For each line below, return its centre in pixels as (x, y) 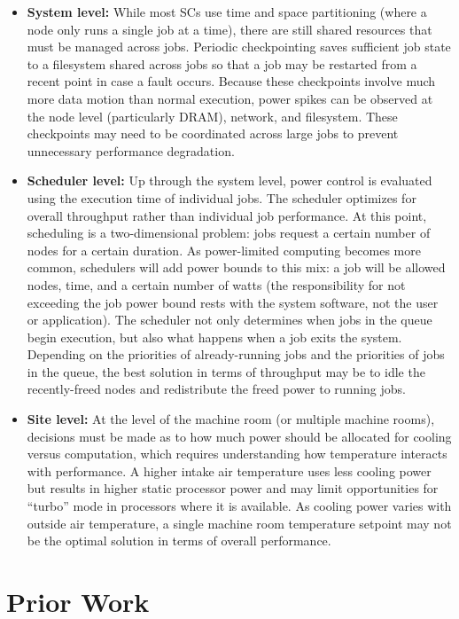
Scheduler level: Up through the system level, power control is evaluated (229, 180)
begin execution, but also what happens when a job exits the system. (214, 337)
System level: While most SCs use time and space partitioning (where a (227, 12)
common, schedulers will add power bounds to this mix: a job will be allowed (236, 267)
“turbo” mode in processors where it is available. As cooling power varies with (239, 506)
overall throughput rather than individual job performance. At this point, (227, 215)
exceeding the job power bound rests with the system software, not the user (233, 302)
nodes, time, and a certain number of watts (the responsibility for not (216, 284)
